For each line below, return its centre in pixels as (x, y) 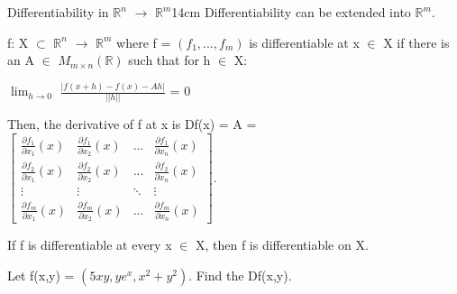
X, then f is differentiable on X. (282, 245)
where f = (144, 42)
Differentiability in (58, 12)
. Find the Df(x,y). (240, 276)
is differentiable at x (304, 42)
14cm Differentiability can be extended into (291, 12)
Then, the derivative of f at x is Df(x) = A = (132, 124)
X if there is (416, 42)
